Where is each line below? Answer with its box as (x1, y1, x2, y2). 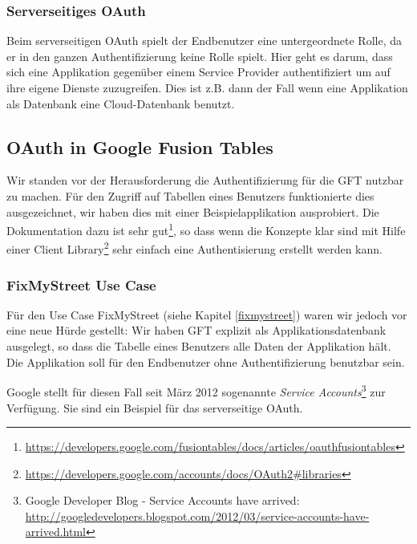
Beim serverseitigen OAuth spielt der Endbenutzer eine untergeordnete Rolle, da (6, 32, 402, 49)
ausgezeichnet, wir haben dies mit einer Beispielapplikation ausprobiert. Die (6, 203, 379, 220)
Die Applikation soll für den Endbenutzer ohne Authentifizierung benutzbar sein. (6, 353, 405, 370)
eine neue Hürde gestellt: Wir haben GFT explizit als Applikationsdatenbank (6, 322, 387, 339)
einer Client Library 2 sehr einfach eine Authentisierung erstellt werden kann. (6, 238, 383, 258)
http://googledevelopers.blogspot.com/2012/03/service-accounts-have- (25, 507, 370, 524)
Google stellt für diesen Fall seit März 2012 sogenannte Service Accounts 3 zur (6, 381, 386, 400)
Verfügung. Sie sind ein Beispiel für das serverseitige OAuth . (6, 399, 303, 416)
